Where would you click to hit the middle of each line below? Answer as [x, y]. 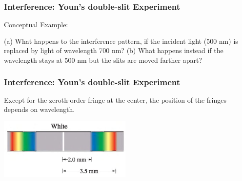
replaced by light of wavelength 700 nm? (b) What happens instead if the [114, 50]
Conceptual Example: [36, 25]
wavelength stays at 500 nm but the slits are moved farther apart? [103, 60]
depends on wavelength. [40, 109]
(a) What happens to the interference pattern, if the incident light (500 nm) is [121, 41]
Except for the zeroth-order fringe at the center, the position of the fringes [115, 100]
